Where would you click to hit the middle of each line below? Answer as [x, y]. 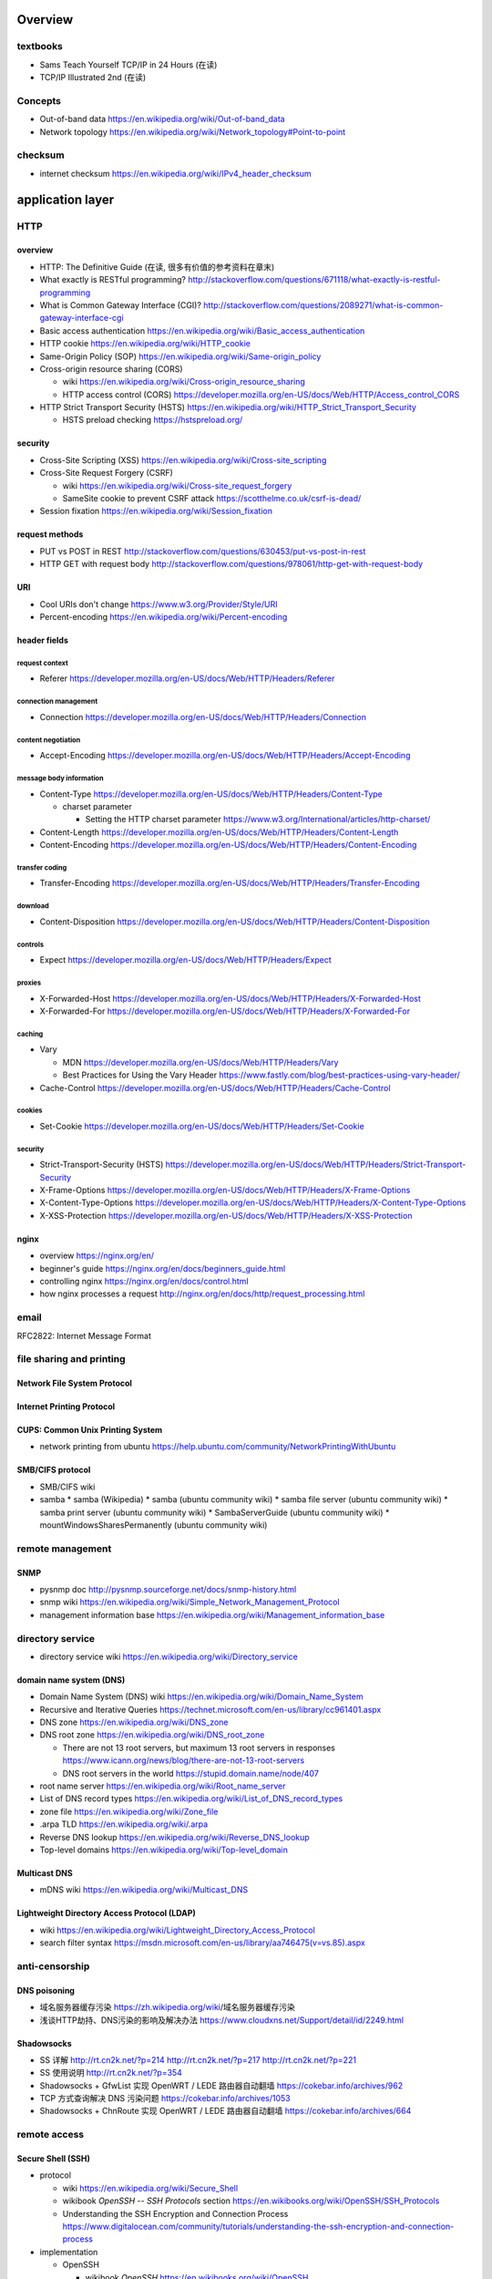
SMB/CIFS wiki [67, 1487]
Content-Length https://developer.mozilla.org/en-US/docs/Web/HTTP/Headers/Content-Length [219, 832]
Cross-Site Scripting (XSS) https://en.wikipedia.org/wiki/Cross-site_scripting [183, 459]
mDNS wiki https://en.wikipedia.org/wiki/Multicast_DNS [144, 1890]
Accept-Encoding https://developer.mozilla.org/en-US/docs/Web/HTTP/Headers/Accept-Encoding [225, 756]
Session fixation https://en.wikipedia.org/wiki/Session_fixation [156, 511]
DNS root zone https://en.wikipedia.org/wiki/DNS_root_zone [152, 1735]
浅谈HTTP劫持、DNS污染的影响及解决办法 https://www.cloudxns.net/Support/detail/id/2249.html [222, 2020]
